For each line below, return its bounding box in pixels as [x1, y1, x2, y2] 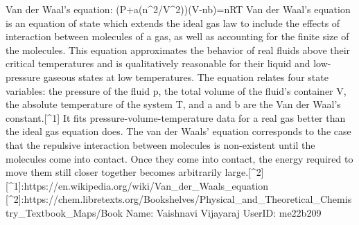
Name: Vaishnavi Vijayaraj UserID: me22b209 [125, 205, 322, 219]
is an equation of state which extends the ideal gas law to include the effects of [6, 15, 340, 30]
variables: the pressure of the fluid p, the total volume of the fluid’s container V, [6, 83, 347, 98]
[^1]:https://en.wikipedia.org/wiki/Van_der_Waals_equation [6, 178, 269, 192]
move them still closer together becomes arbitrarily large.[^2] [6, 165, 264, 179]
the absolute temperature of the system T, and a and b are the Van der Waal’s [6, 97, 341, 111]
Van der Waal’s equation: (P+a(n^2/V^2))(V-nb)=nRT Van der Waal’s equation [6, 2, 351, 16]
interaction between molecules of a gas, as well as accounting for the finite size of [6, 29, 349, 44]
